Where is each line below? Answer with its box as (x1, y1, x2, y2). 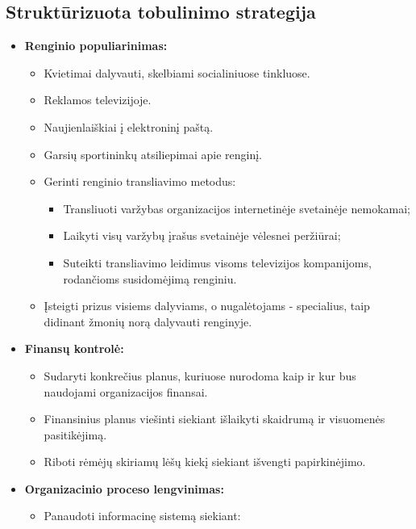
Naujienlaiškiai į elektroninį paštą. (44, 118, 214, 135)
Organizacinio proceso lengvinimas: (24, 480, 224, 497)
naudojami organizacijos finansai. (44, 383, 208, 400)
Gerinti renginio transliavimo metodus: (44, 173, 236, 190)
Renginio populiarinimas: (24, 37, 168, 54)
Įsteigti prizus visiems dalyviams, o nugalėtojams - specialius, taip (44, 297, 370, 314)
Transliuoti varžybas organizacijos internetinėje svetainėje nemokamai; (63, 199, 410, 216)
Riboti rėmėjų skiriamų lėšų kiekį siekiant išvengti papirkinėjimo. (44, 453, 366, 470)
